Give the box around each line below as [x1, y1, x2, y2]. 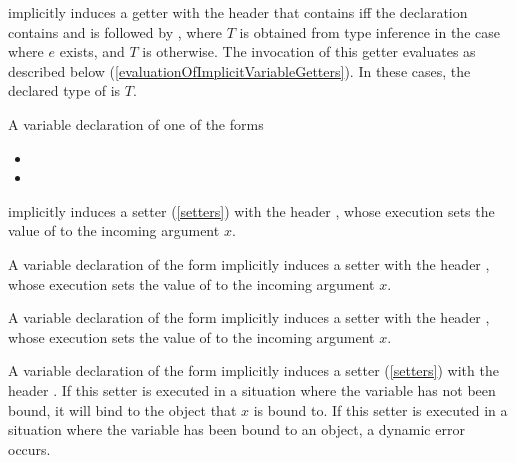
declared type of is [8, 80, 121, 101]
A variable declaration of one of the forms [8, 113, 264, 134]
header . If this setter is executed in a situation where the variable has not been [8, 379, 496, 400]
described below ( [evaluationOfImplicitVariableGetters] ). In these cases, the [8, 60, 471, 81]
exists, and [59, 41, 125, 62]
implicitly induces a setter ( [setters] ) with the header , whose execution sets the [8, 200, 495, 221]
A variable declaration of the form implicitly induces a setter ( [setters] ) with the [8, 360, 499, 381]
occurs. [8, 438, 51, 459]
